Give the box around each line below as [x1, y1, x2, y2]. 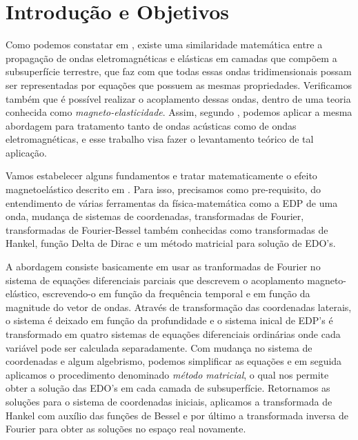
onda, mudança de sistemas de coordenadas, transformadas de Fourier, [6, 209, 304, 223]
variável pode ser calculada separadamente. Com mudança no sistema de [6, 340, 312, 354]
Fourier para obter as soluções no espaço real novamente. [6, 421, 246, 436]
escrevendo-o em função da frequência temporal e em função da [42, 286, 310, 301]
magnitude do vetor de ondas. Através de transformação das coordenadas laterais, [6, 299, 352, 314]
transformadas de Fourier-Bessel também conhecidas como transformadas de [6, 222, 328, 237]
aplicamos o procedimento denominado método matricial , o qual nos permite [6, 367, 329, 381]
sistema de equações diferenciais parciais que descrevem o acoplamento [6, 272, 304, 287]
